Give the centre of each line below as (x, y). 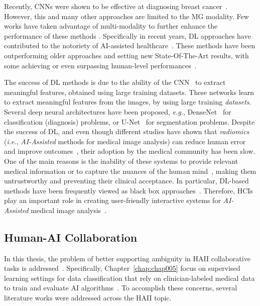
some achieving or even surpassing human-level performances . (100, 65)
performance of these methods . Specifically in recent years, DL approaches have (127, 35)
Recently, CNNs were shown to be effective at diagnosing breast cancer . (116, 6)
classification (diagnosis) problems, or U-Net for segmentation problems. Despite (129, 121)
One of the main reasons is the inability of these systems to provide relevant (121, 161)
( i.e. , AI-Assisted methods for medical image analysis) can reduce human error (125, 141)
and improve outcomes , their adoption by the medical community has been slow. (130, 151)
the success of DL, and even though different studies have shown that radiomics (127, 131)
